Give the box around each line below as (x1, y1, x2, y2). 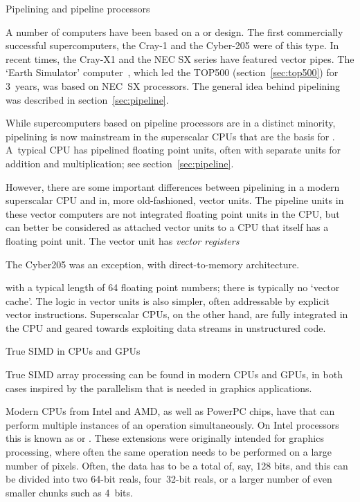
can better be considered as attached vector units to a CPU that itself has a (6, 220, 329, 234)
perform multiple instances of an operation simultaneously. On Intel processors (6, 417, 339, 431)
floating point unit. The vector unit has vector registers (6, 233, 240, 248)
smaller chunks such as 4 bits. (6, 485, 133, 499)
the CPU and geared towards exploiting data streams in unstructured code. (6, 320, 326, 335)
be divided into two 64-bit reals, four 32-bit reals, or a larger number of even (6, 472, 332, 486)
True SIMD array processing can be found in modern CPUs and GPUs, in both (6, 367, 343, 382)
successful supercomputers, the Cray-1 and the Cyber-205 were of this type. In (6, 38, 339, 53)
